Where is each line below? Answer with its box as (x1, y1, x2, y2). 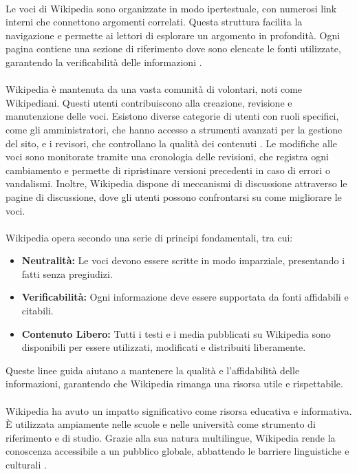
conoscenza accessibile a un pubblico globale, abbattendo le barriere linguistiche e (6, 444, 349, 458)
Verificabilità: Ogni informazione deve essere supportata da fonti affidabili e (21, 290, 349, 304)
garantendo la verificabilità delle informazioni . (6, 54, 202, 69)
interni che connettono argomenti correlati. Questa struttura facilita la (6, 14, 303, 29)
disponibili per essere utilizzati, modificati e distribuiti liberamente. (21, 340, 306, 354)
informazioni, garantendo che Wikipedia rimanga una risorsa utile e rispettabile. (6, 376, 343, 391)
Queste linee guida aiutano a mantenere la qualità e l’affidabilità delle (6, 363, 300, 377)
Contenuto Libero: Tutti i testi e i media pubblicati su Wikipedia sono (21, 326, 331, 341)
